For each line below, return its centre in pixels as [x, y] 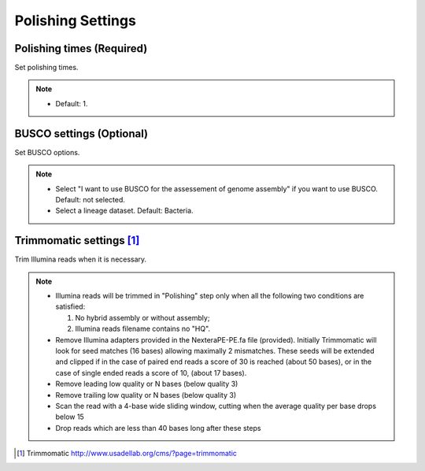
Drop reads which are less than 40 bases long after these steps [158, 428]
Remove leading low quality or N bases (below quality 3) [147, 384]
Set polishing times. [46, 68]
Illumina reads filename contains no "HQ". [143, 329]
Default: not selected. [91, 199]
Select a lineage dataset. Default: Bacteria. [124, 211]
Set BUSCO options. [47, 152]
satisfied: [70, 306]
